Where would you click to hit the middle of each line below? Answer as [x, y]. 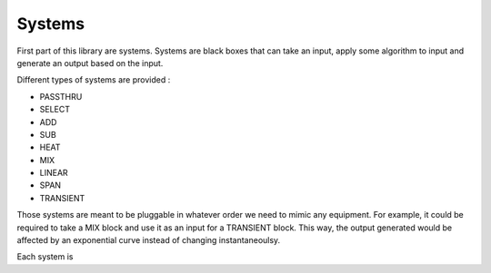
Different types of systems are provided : [94, 80]
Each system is [45, 257]
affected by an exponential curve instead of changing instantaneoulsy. [149, 240]
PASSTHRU [61, 96]
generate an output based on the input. [90, 63]
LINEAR [54, 173]
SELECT [55, 110]
